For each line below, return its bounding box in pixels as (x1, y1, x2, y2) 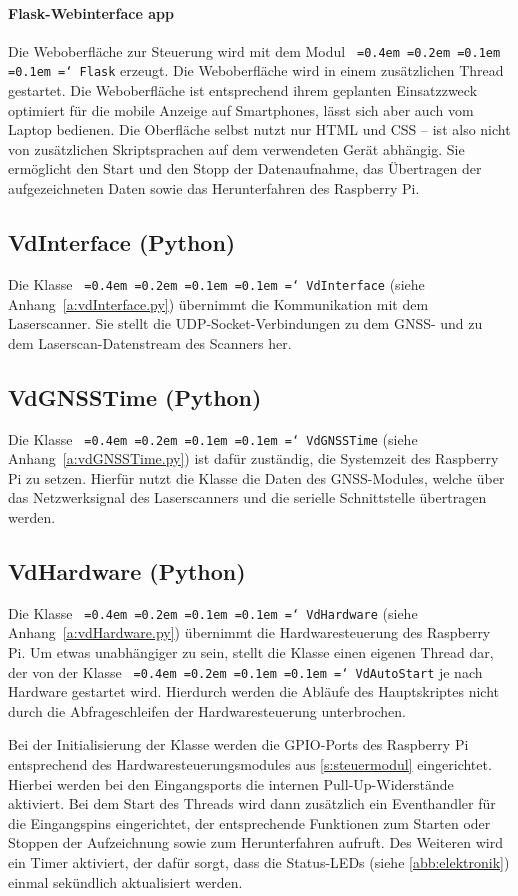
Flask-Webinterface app (8, 2, 174, 23)
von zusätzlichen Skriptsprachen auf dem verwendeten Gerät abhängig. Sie (8, 138, 465, 159)
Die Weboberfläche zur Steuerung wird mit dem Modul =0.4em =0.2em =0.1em (8, 40, 501, 61)
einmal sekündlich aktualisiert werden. (8, 871, 243, 892)
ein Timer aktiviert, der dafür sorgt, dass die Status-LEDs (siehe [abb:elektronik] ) (8, 852, 510, 872)
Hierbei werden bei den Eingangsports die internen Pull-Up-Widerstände (8, 773, 454, 794)
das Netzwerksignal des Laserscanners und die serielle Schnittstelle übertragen (8, 487, 487, 508)
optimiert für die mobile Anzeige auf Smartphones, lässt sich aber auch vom (8, 99, 474, 120)
